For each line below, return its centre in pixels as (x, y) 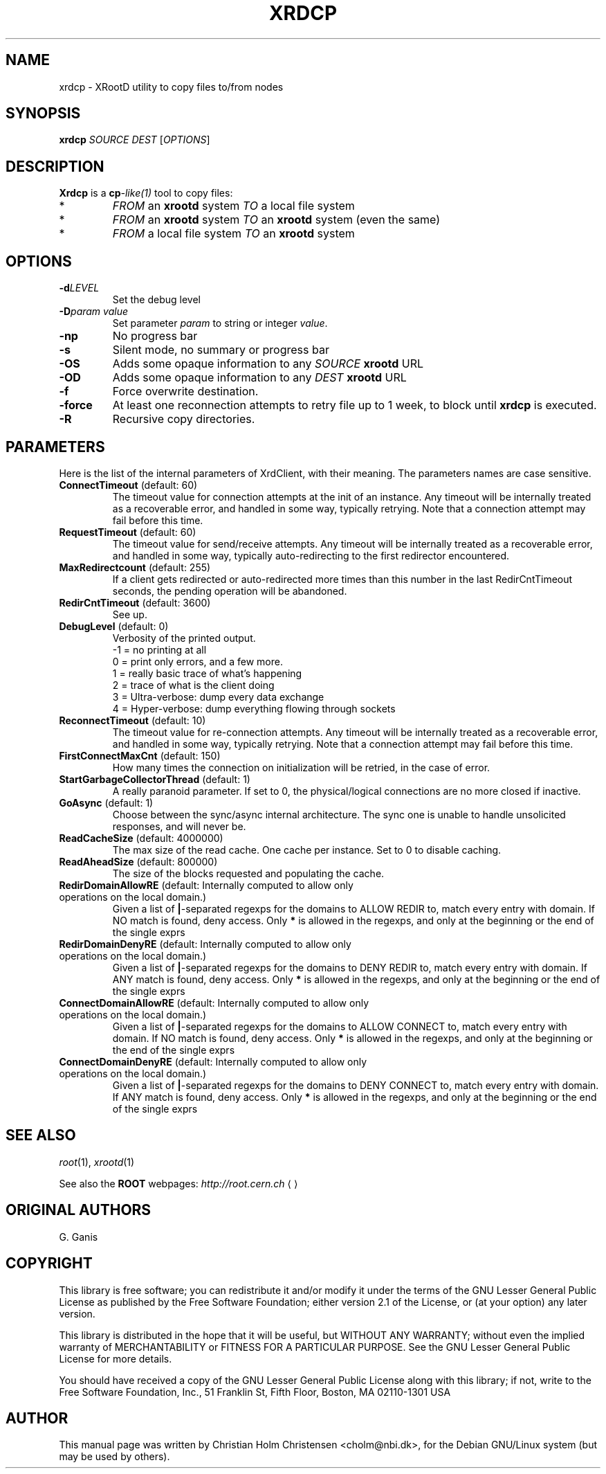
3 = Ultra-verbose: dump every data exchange (218, 696)
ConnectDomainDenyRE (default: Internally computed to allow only (213, 1061)
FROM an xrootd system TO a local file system (233, 206)
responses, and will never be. (179, 826)
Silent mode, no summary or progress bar (221, 350)
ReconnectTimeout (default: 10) (132, 720)
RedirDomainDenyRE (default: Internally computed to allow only (205, 944)
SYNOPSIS (43, 114)
